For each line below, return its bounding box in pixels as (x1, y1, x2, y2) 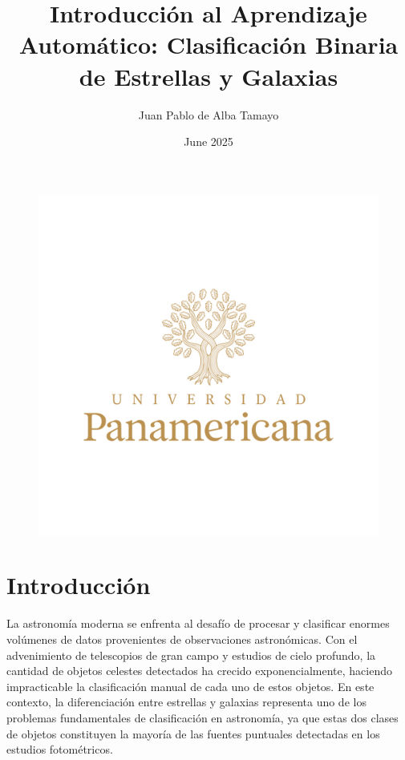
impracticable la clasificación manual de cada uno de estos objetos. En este (6, 677, 375, 694)
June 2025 (184, 133, 233, 150)
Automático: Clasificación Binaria (18, 28, 399, 61)
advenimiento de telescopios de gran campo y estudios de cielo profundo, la (6, 646, 376, 663)
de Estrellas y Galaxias (79, 59, 338, 92)
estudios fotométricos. (6, 741, 113, 758)
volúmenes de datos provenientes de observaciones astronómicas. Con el (6, 631, 358, 647)
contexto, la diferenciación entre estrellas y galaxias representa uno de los (6, 693, 367, 710)
